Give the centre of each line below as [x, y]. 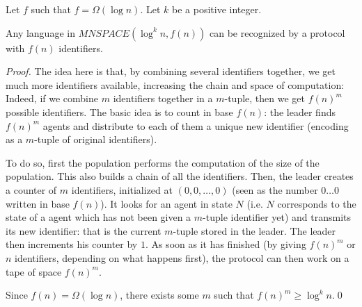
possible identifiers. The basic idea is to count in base [119, 111]
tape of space [34, 271]
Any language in [40, 32]
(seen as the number [275, 189]
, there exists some [159, 295]
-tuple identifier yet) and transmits [277, 217]
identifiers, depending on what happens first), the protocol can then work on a [182, 257]
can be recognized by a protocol [277, 32]
